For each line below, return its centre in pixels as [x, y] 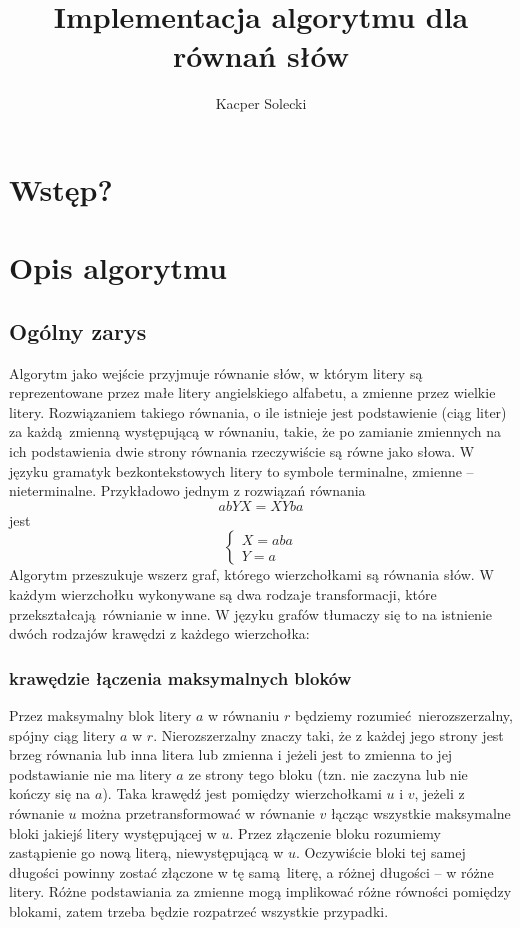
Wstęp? [61, 188]
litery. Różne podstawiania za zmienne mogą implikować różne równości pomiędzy [260, 891]
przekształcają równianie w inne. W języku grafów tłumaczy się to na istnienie [251, 613]
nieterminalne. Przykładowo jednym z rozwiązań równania [187, 490]
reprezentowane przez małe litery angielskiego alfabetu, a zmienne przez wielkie [252, 392]
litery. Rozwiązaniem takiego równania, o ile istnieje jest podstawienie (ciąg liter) [258, 411]
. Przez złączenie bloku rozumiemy [335, 832]
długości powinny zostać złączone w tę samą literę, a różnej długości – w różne [251, 871]
